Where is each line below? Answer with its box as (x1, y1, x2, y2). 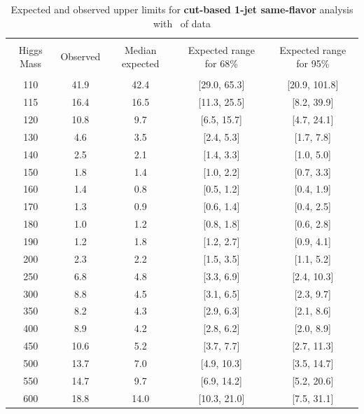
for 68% (204, 56, 238, 71)
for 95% (296, 56, 330, 71)
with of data (153, 15, 211, 30)
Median (124, 42, 157, 57)
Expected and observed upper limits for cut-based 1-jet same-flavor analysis (10, 2, 353, 16)
